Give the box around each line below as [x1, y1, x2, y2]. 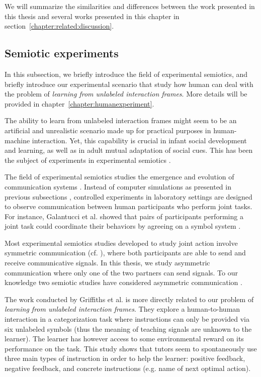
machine [5, 135, 30, 145]
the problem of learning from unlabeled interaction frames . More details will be [5, 88, 247, 99]
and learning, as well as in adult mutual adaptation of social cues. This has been [5, 145, 253, 155]
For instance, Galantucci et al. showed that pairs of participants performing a [5, 211, 243, 221]
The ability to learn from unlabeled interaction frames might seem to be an [5, 115, 237, 126]
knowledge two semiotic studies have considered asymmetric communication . [5, 277, 242, 288]
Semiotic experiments [5, 45, 119, 61]
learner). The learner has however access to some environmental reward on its [5, 333, 244, 344]
